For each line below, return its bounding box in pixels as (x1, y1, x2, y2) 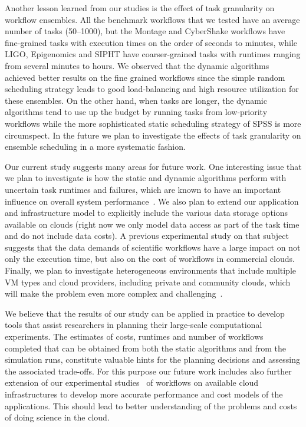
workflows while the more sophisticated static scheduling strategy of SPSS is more (5, 117, 301, 129)
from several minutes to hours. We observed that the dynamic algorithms (5, 59, 269, 71)
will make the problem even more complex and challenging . (5, 287, 223, 300)
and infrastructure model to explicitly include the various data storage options (5, 206, 288, 219)
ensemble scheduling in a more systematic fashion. (5, 140, 186, 153)
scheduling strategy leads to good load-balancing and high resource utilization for (5, 83, 299, 95)
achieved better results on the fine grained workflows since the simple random (5, 71, 285, 83)
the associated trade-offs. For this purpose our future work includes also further (5, 364, 292, 377)
